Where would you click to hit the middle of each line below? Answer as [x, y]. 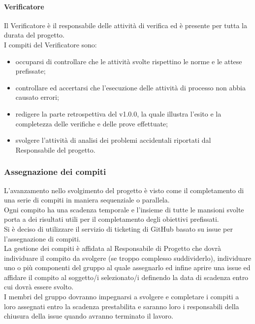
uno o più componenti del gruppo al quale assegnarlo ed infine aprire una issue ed [127, 267]
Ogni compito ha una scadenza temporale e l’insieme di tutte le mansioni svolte [124, 209]
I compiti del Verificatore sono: [50, 44]
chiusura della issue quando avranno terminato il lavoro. [89, 316]
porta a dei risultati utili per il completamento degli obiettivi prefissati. [112, 219]
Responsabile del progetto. [55, 149]
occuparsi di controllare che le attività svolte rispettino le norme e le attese [129, 61]
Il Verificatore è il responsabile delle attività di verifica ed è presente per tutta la [126, 25]
